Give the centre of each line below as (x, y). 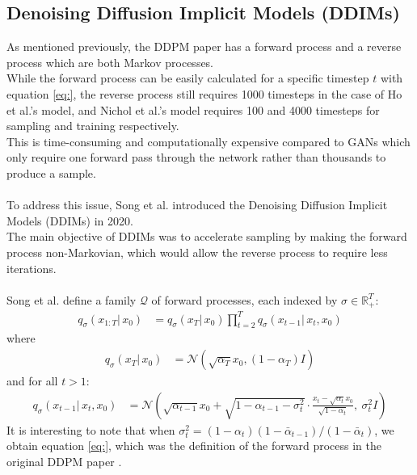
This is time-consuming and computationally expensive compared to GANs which (208, 141)
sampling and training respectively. (93, 126)
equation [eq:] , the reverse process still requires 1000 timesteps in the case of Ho (204, 93)
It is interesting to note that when (91, 429)
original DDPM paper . (64, 461)
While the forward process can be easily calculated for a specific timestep (188, 78)
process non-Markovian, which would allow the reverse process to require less (197, 252)
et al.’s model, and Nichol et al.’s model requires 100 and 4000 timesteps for (193, 109)
